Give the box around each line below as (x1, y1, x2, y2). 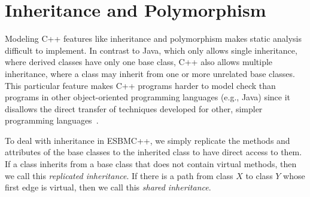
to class (245, 169, 273, 181)
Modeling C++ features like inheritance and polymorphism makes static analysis (5, 32, 302, 45)
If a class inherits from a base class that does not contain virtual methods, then (5, 158, 297, 170)
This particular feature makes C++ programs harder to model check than (5, 79, 276, 91)
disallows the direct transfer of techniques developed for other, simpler (5, 102, 263, 115)
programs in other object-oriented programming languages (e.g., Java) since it (5, 91, 291, 103)
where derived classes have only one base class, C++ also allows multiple (5, 56, 273, 68)
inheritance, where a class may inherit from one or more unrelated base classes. (5, 67, 295, 79)
